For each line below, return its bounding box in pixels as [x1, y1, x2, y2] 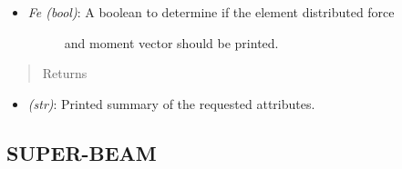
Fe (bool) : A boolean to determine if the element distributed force [27, 3, 395, 21]
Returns [42, 64, 88, 83]
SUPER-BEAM [6, 138, 157, 166]
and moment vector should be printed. [64, 33, 279, 52]
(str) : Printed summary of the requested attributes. [27, 94, 315, 113]
